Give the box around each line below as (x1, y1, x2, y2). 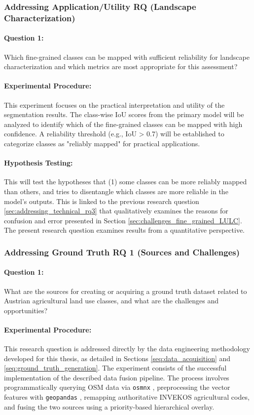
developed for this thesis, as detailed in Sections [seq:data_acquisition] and (4, 353, 231, 363)
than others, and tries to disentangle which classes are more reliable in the (4, 186, 228, 196)
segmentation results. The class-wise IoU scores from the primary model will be (4, 109, 244, 120)
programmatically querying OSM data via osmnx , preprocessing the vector (4, 382, 230, 392)
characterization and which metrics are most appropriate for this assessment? (4, 61, 238, 72)
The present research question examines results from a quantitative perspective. (4, 225, 245, 235)
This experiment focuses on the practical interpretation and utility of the (4, 99, 225, 110)
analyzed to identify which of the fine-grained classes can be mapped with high (4, 119, 243, 129)
